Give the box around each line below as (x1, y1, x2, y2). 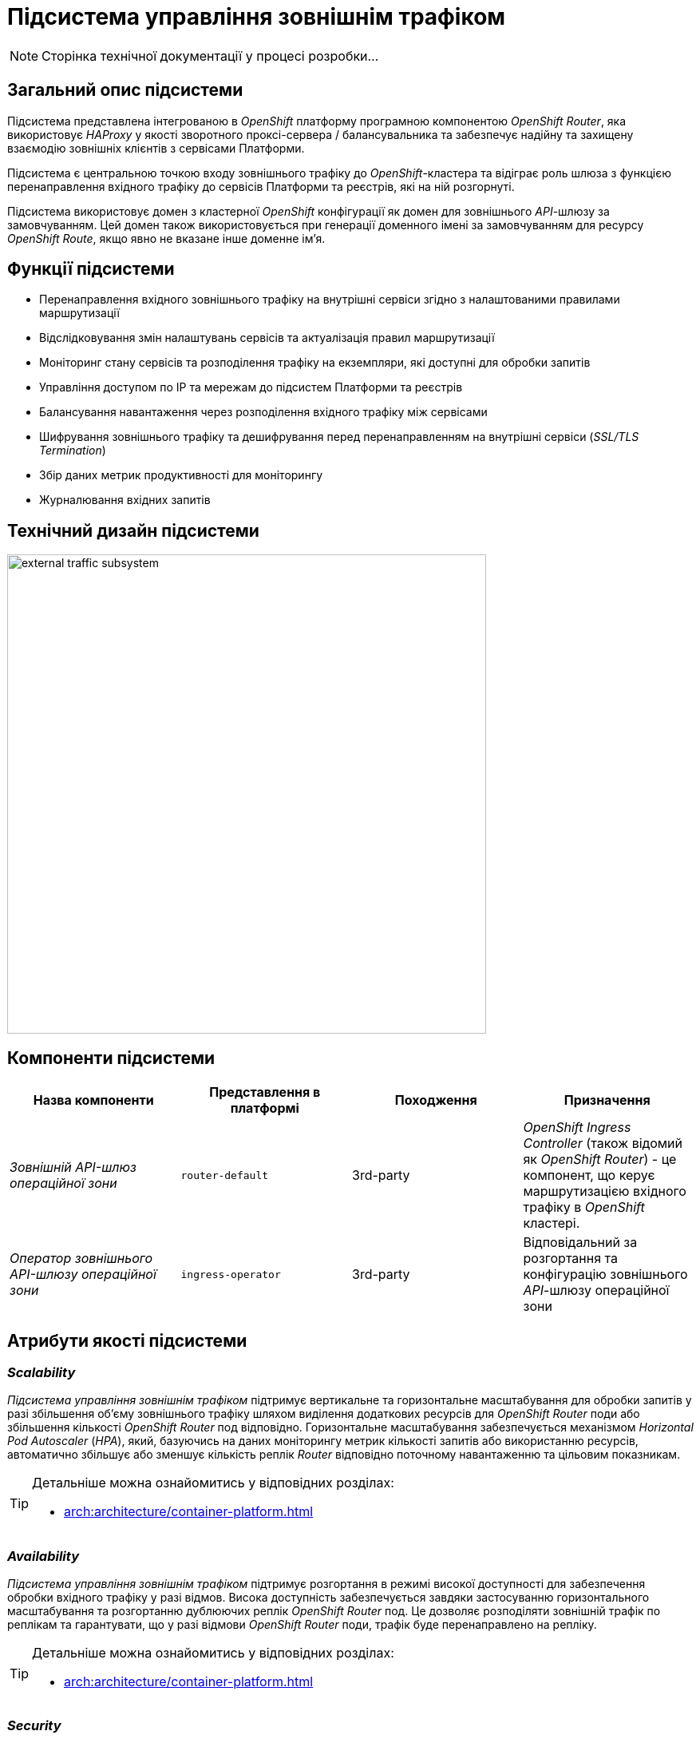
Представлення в (209, 1084, 321, 1101)
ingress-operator (180, 1268, 281, 1280)
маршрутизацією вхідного (523, 1183, 686, 1200)
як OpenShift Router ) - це (523, 1151, 677, 1168)
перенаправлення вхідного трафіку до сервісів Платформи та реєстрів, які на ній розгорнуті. (7, 179, 515, 193)
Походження (394, 1092, 477, 1109)
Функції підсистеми (7, 259, 175, 280)
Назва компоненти (33, 1092, 154, 1109)
